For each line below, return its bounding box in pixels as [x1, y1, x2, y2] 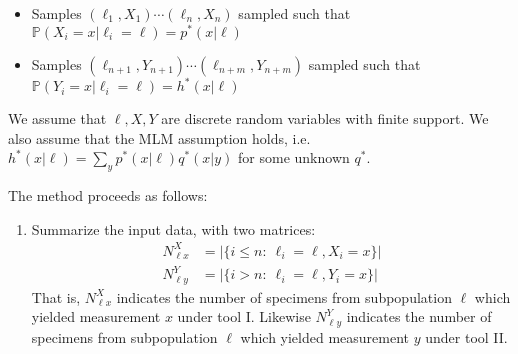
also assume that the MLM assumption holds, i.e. [8, 127, 311, 148]
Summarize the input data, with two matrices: [31, 218, 316, 239]
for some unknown [238, 147, 350, 168]
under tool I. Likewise [177, 306, 311, 327]
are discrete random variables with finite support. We [161, 108, 489, 129]
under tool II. [425, 326, 508, 347]
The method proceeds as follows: [8, 185, 208, 206]
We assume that [8, 108, 107, 129]
